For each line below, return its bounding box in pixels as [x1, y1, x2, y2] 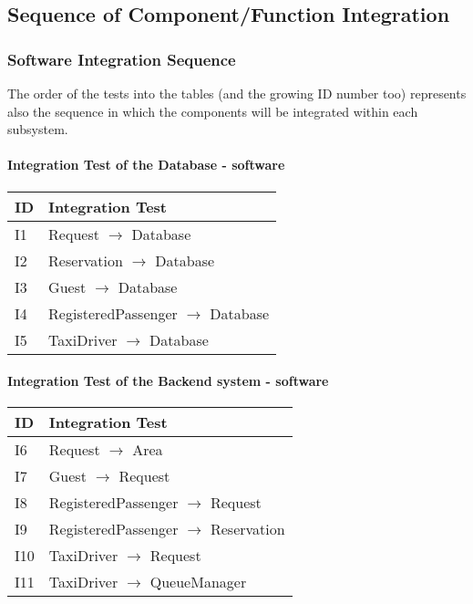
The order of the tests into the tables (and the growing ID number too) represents [7, 84, 467, 102]
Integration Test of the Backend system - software [7, 371, 329, 391]
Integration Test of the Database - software [7, 155, 285, 174]
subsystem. [7, 120, 68, 139]
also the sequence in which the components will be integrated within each [7, 101, 418, 120]
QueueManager [149, 571, 247, 593]
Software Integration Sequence [7, 47, 236, 70]
